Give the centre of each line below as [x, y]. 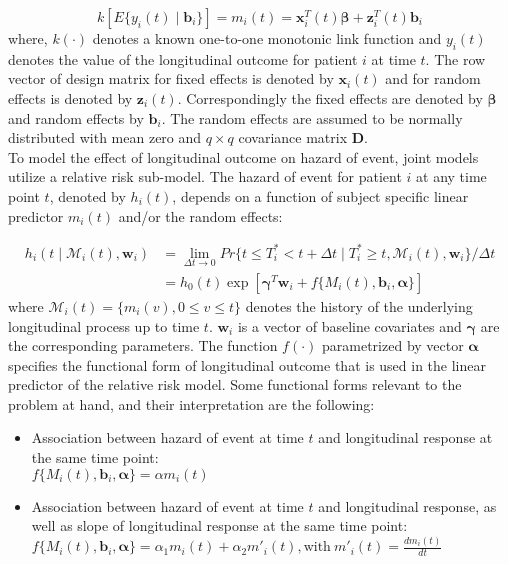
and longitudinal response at [405, 437]
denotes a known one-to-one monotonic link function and [267, 38]
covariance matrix [293, 137]
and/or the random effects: [200, 215]
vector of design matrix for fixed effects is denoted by [171, 78]
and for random [433, 78]
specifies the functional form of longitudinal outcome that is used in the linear [247, 364]
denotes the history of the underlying [359, 305]
